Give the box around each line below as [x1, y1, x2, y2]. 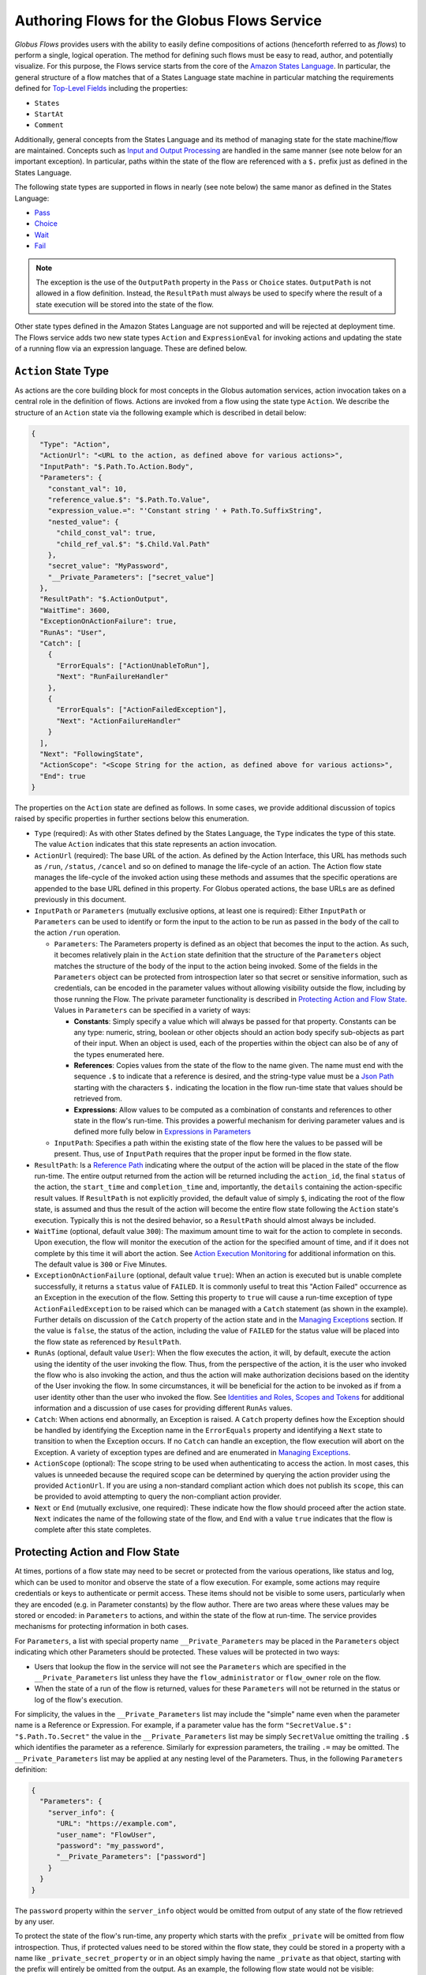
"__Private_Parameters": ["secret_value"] [47, 573, 215, 581]
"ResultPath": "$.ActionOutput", [39, 595, 169, 604]
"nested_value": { [47, 517, 119, 526]
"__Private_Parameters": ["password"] [56, 1853, 207, 1861]
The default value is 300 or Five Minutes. [34, 1260, 167, 1270]
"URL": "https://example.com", [56, 1819, 177, 1828]
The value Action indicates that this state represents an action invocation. [34, 840, 278, 849]
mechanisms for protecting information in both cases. [14, 1622, 189, 1631]
